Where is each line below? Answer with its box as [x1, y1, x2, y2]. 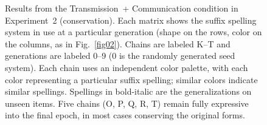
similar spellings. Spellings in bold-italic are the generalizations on [5, 85, 252, 98]
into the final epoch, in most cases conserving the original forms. [5, 109, 245, 121]
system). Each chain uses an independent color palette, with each [5, 61, 248, 73]
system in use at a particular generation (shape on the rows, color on [5, 25, 262, 38]
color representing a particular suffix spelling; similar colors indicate [5, 73, 258, 86]
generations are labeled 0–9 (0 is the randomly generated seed [5, 49, 235, 62]
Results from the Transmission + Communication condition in [5, 2, 238, 14]
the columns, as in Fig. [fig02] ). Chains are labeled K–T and [5, 37, 231, 50]
